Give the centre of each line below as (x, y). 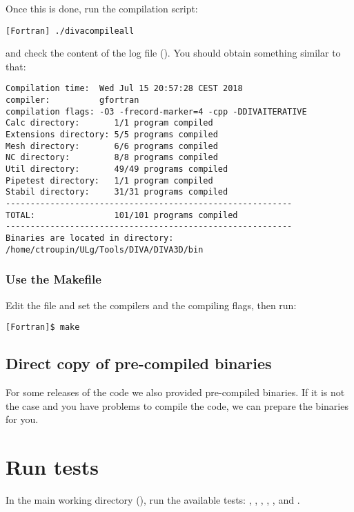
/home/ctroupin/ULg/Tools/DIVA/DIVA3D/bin (105, 249)
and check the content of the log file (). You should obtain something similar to (173, 53)
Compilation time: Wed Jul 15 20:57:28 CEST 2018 (124, 89)
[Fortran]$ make (43, 327)
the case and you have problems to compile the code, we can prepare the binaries (177, 405)
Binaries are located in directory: (90, 238)
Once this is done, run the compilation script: (102, 8)
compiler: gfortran (72, 100)
